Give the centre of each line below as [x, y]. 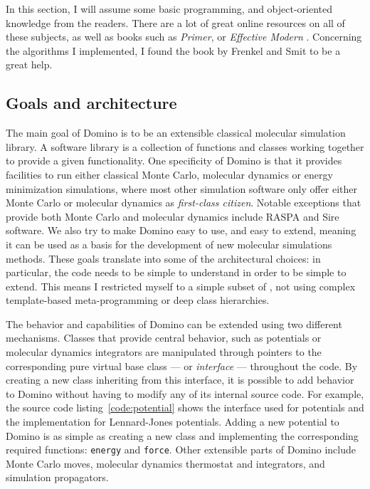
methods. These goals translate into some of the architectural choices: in [163, 258]
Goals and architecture [91, 103]
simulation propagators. [57, 477]
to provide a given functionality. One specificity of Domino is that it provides [174, 161]
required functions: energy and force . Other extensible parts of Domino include [181, 449]
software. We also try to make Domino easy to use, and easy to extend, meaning [181, 230]
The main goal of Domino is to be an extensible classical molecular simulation [176, 133]
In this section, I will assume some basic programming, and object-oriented [169, 9]
